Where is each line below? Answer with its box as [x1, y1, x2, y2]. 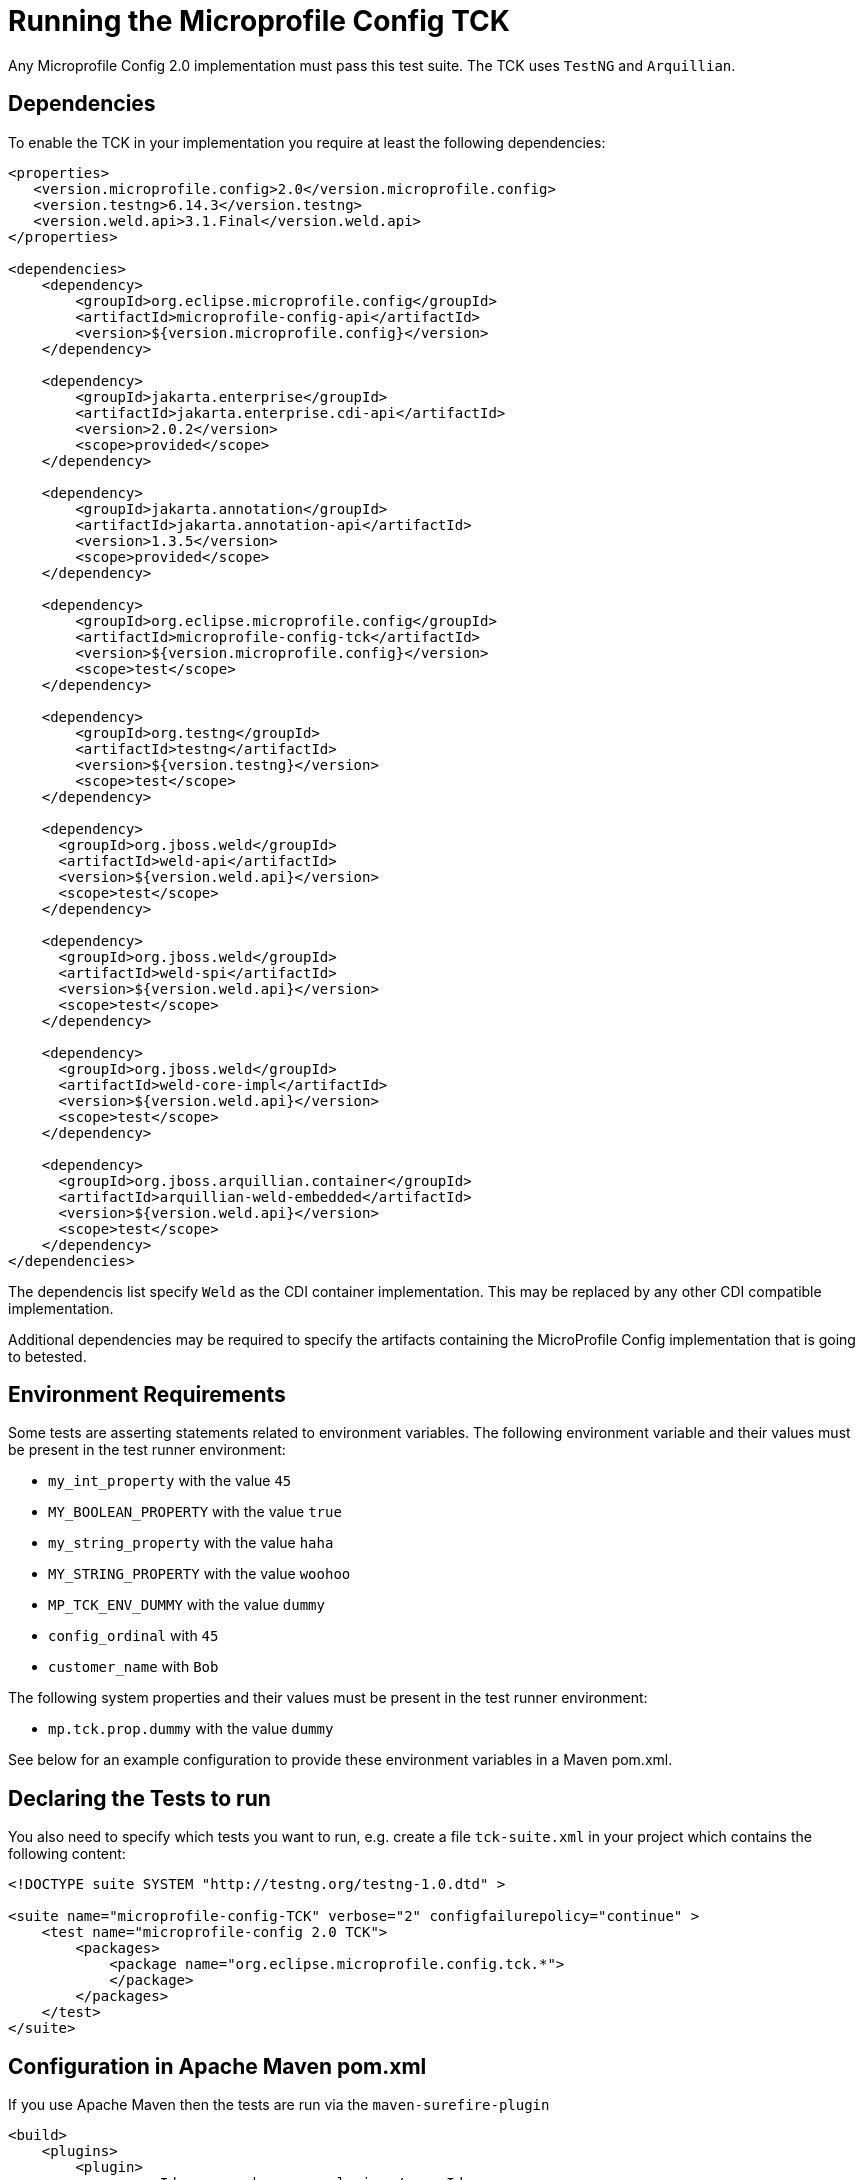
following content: [8, 1845, 126, 1863]
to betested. [8, 1347, 87, 1365]
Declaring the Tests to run [8, 1785, 271, 1811]
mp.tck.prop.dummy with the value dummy [48, 1720, 334, 1738]
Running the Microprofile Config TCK [8, 4, 510, 38]
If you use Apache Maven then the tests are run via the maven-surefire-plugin [8, 2096, 550, 2114]
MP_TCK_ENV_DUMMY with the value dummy [48, 1596, 325, 1614]
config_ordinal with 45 [48, 1627, 219, 1645]
